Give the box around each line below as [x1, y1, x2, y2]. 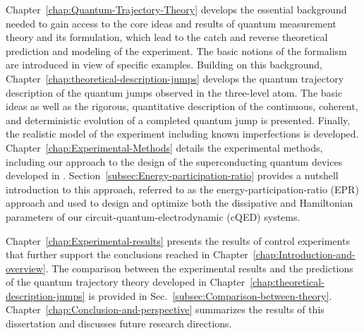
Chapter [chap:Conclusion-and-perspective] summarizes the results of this [6, 302, 324, 317]
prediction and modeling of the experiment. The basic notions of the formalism [6, 43, 347, 58]
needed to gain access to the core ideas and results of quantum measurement [6, 16, 336, 30]
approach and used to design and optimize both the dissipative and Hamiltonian [6, 195, 353, 210]
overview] [6, 260, 46, 275]
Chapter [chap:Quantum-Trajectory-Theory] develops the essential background [6, 2, 347, 16]
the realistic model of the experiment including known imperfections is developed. [6, 126, 359, 141]
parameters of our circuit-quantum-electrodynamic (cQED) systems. [6, 209, 301, 224]
